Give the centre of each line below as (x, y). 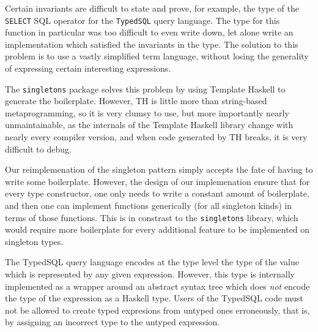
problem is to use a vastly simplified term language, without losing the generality (157, 56)
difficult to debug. (38, 149)
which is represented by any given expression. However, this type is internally (150, 274)
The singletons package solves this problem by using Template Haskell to (145, 89)
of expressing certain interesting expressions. (88, 68)
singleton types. (34, 241)
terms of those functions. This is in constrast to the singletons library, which (152, 217)
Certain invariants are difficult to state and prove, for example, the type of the (152, 8)
